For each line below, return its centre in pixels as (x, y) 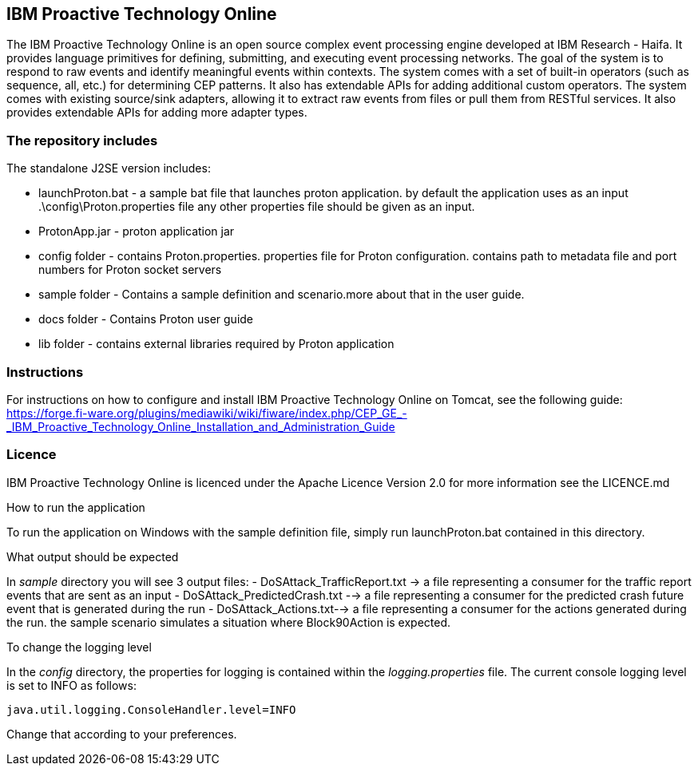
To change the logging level (79, 647)
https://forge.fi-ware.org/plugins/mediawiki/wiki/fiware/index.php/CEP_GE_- (207, 413)
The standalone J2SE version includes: (109, 168)
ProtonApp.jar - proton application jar (137, 232)
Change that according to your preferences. (122, 734)
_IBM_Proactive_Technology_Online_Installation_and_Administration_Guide (201, 426)
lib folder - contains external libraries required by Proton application (216, 344)
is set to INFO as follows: (71, 685)
